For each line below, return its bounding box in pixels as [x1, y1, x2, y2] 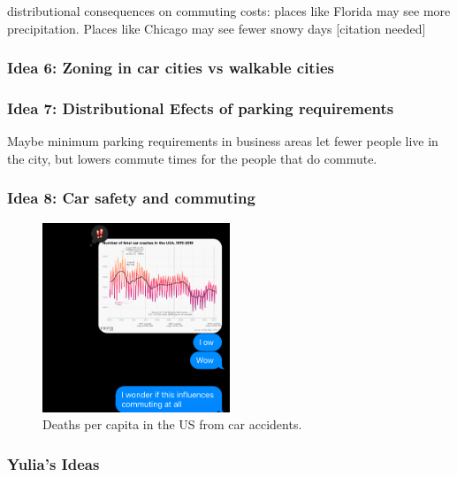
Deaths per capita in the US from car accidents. [42, 415, 302, 434]
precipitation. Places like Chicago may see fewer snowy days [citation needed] [7, 19, 426, 37]
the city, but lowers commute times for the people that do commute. [7, 149, 377, 167]
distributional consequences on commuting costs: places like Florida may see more [7, 2, 451, 19]
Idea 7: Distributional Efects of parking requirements [7, 96, 394, 119]
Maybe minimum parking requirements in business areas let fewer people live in [7, 132, 438, 150]
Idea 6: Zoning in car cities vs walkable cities [7, 57, 334, 79]
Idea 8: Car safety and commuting [7, 187, 255, 209]
